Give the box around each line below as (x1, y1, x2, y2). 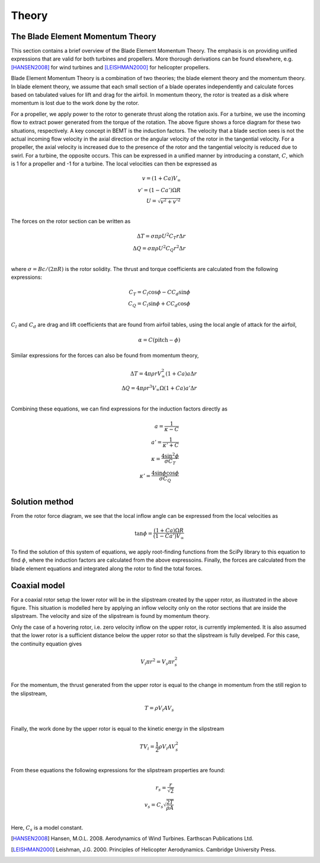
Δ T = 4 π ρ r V (130, 370, 162, 377)
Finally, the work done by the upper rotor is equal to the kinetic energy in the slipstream (11, 725, 225, 733)
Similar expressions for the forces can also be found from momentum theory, (11, 352, 199, 359)
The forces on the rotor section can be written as (11, 218, 131, 225)
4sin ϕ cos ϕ (151, 469, 179, 476)
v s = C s (144, 801, 164, 810)
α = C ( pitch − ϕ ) (138, 336, 181, 343)
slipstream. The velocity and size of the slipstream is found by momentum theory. (11, 613, 210, 620)
